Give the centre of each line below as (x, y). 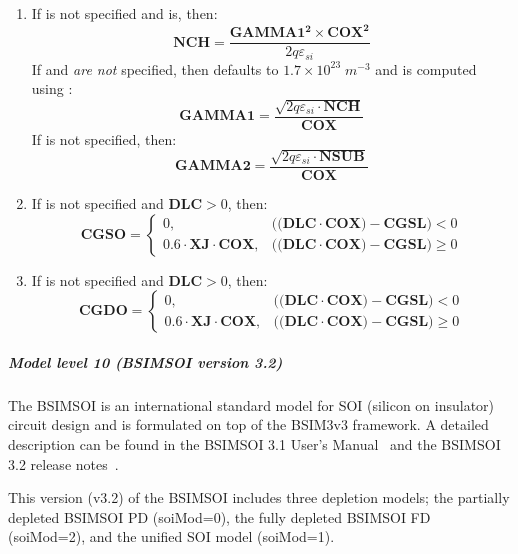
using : (52, 88)
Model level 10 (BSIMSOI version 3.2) (145, 361)
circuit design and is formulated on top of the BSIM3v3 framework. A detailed (248, 424)
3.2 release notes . (63, 463)
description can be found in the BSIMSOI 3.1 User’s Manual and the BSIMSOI (254, 444)
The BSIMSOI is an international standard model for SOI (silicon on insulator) (251, 404)
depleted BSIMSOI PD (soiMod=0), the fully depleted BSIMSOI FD (219, 516)
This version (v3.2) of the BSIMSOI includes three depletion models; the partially (259, 497)
